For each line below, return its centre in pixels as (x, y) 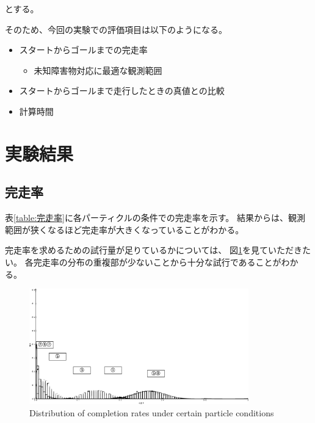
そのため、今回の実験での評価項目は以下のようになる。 (116, 29)
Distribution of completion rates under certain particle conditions (152, 412)
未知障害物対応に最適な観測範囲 (98, 70)
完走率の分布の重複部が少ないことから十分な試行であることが (157, 262)
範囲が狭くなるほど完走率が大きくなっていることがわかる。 (125, 229)
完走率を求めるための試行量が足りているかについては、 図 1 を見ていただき (154, 250)
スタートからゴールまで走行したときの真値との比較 (122, 91)
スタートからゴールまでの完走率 (83, 50)
